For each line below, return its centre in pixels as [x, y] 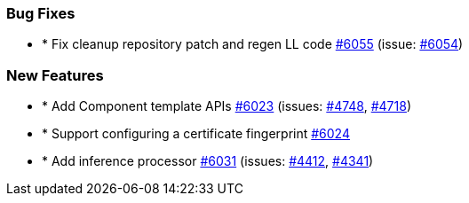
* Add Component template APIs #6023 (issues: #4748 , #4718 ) [227, 106]
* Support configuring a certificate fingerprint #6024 [196, 134]
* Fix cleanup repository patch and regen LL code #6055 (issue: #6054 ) [253, 44]
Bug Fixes [41, 13]
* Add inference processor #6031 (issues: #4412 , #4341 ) [208, 161]
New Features [55, 75]
